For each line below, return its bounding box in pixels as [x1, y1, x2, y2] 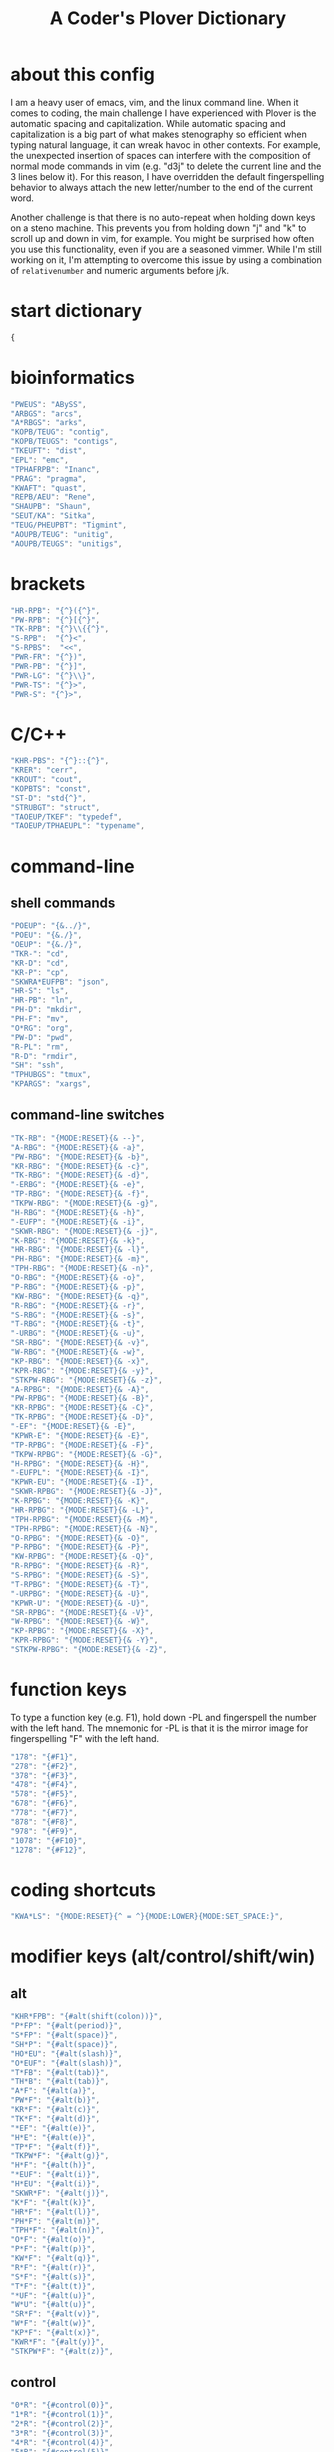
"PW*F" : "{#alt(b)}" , [10, 2095, 101, 2106]
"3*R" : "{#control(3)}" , [10, 2428, 114, 2439]
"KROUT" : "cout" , [10, 775, 83, 785]
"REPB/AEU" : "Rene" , [10, 492, 97, 502]
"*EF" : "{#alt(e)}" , [10, 2123, 97, 2133]
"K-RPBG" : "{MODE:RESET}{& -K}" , [10, 1496, 150, 1506]
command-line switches [10, 1107, 165, 1124]
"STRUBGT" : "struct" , [10, 802, 101, 812]
